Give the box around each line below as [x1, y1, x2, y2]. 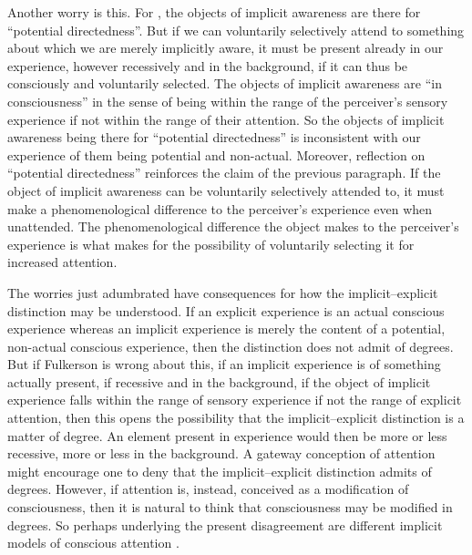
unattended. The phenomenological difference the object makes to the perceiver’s [7, 217, 459, 236]
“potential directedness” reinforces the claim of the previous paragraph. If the [7, 163, 441, 182]
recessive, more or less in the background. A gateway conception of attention [7, 444, 436, 463]
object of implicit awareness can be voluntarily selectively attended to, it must [7, 180, 445, 200]
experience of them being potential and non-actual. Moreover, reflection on [7, 145, 426, 164]
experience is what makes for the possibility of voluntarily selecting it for [7, 234, 415, 253]
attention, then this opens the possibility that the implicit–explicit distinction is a [7, 408, 465, 427]
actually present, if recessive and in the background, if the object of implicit [7, 372, 431, 391]
